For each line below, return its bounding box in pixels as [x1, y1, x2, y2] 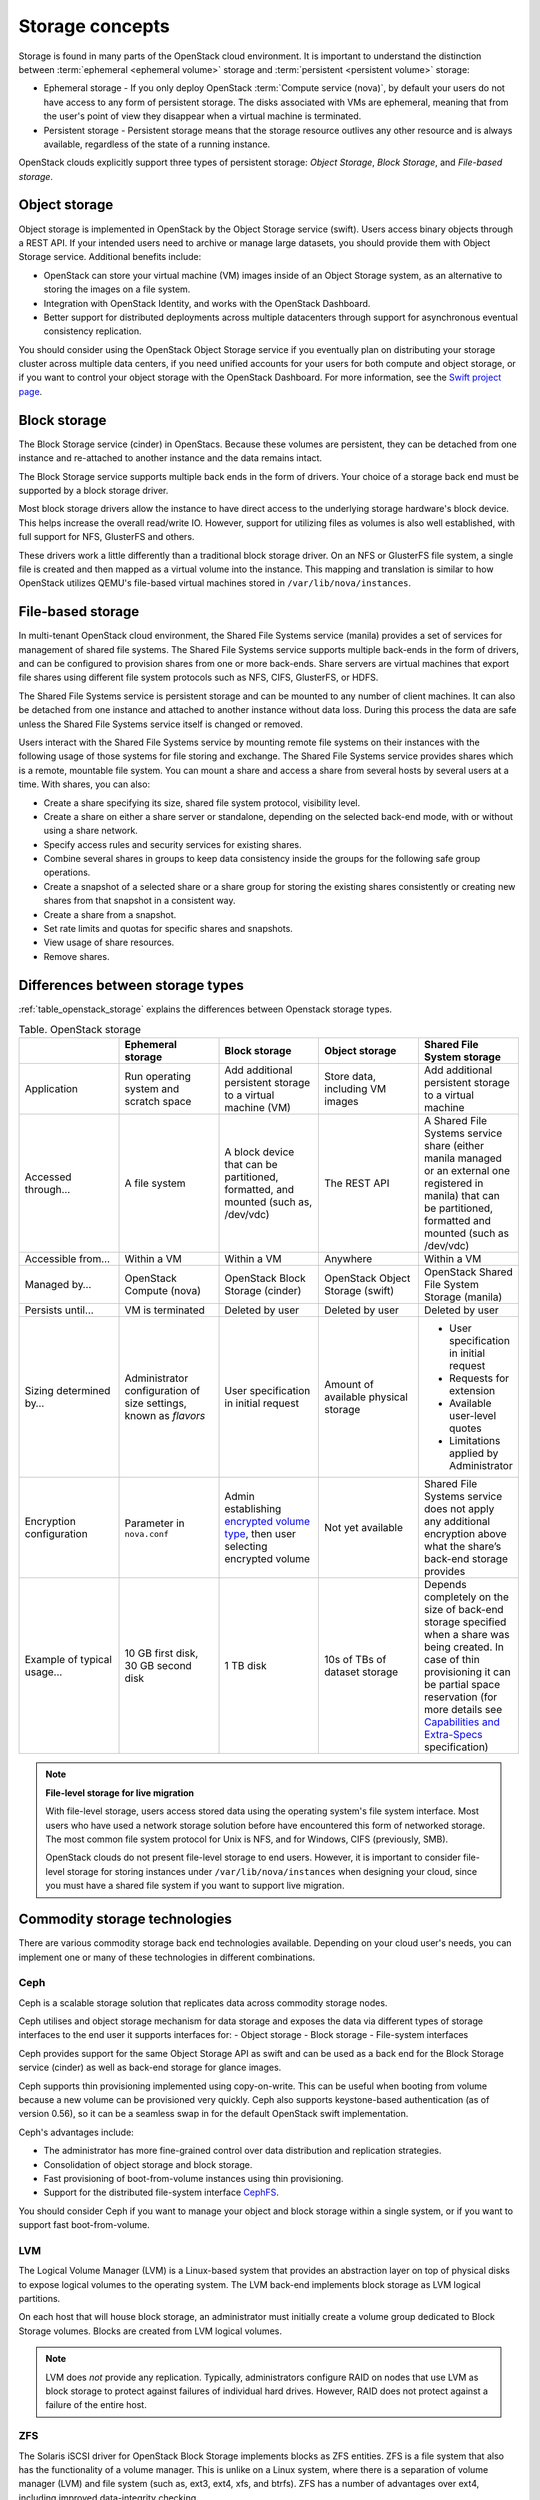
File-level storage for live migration [45, 1786, 195, 1799]
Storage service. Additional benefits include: [18, 251, 202, 263]
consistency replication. [43, 325, 142, 337]
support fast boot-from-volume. [18, 2219, 150, 2231]
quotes [448, 1421, 482, 1435]
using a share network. [43, 825, 139, 837]
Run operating [124, 1070, 192, 1084]
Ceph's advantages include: [18, 2126, 134, 2138]
